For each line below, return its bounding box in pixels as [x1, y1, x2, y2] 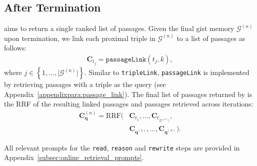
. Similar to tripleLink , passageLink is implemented [84, 67, 249, 77]
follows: [4, 42, 27, 53]
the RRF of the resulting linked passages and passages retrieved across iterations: [4, 98, 253, 109]
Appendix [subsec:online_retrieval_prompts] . [4, 152, 144, 162]
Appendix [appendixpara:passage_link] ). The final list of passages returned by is [4, 88, 252, 99]
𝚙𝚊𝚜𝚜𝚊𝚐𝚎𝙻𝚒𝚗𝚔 [105, 56, 146, 63]
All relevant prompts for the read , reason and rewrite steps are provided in [4, 142, 240, 152]
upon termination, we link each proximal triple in [4, 32, 155, 43]
